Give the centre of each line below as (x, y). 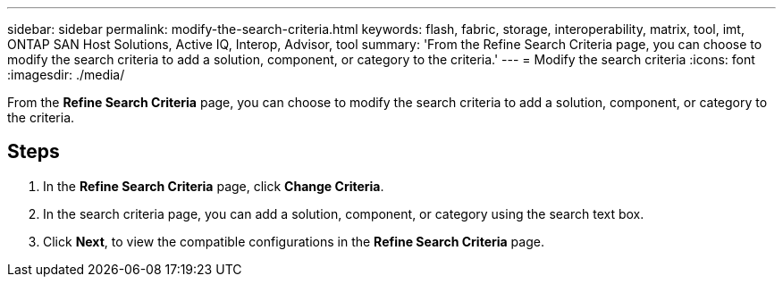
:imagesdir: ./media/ (66, 75)
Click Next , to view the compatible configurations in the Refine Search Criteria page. (294, 241)
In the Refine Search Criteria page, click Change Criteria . (214, 186)
